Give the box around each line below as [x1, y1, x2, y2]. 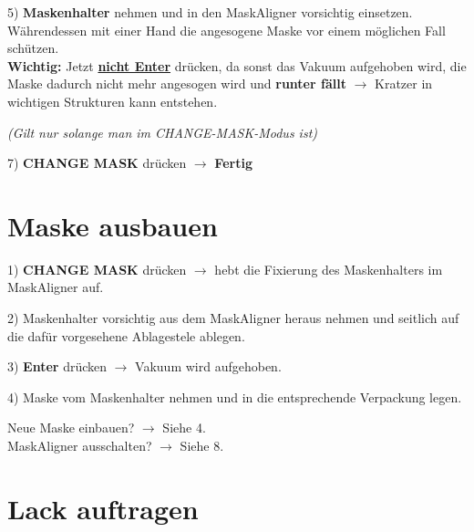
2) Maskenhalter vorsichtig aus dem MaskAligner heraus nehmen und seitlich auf [7, 308, 459, 328]
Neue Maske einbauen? [7, 418, 135, 437]
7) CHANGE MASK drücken [7, 153, 187, 172]
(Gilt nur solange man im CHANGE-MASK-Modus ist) [7, 122, 318, 141]
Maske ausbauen [7, 206, 218, 244]
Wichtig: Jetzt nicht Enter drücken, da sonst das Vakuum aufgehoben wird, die [7, 56, 467, 75]
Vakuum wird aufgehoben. [135, 357, 282, 376]
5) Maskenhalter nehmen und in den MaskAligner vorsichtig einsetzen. [7, 3, 413, 21]
